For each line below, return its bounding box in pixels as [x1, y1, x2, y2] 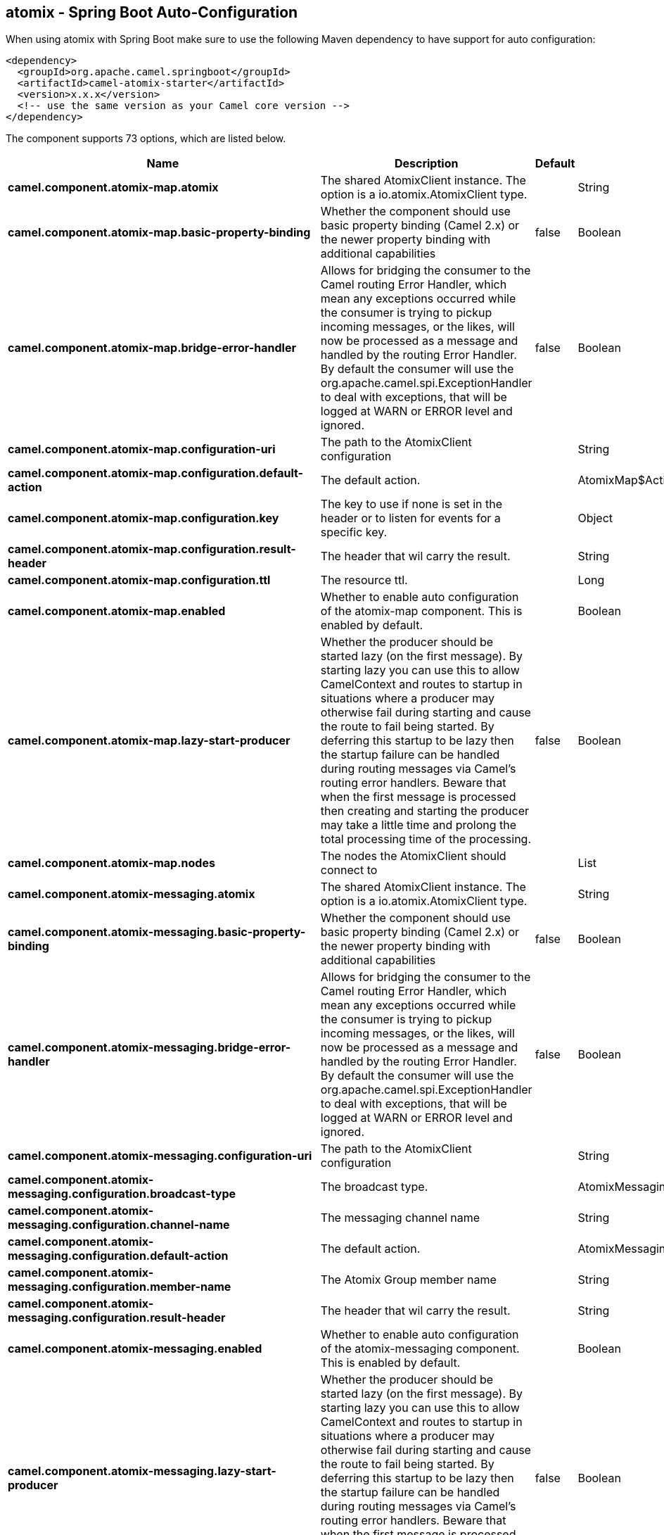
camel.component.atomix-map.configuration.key [8, 511, 279, 526]
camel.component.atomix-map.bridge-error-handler [8, 341, 296, 355]
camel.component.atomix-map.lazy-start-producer [8, 733, 290, 748]
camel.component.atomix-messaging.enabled [8, 1341, 262, 1356]
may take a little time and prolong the [320, 818, 517, 833]
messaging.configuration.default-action [8, 1249, 229, 1263]
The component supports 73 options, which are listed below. [6, 132, 286, 145]
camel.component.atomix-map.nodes [8, 856, 215, 871]
